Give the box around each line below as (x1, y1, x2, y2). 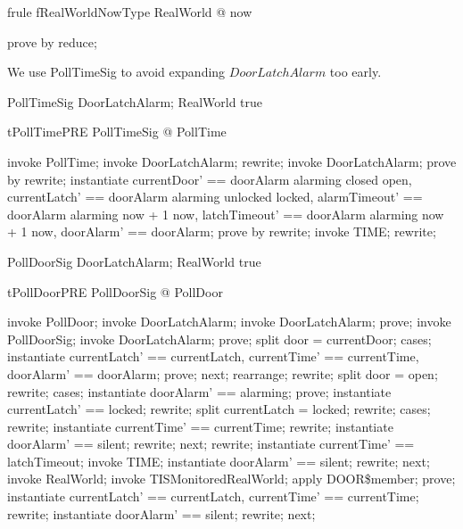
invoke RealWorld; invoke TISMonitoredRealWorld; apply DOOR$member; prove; (7, 469, 456, 488)
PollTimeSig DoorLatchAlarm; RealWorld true (7, 92, 263, 111)
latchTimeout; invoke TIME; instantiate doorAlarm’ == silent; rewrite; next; (7, 451, 430, 470)
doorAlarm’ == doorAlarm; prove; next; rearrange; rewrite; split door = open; (7, 364, 438, 383)
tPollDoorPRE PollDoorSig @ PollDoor (7, 282, 223, 301)
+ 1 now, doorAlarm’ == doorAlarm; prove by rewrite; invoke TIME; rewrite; (7, 222, 436, 241)
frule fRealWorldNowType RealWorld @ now (7, 3, 252, 21)
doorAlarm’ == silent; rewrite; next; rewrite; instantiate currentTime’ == (7, 434, 415, 453)
